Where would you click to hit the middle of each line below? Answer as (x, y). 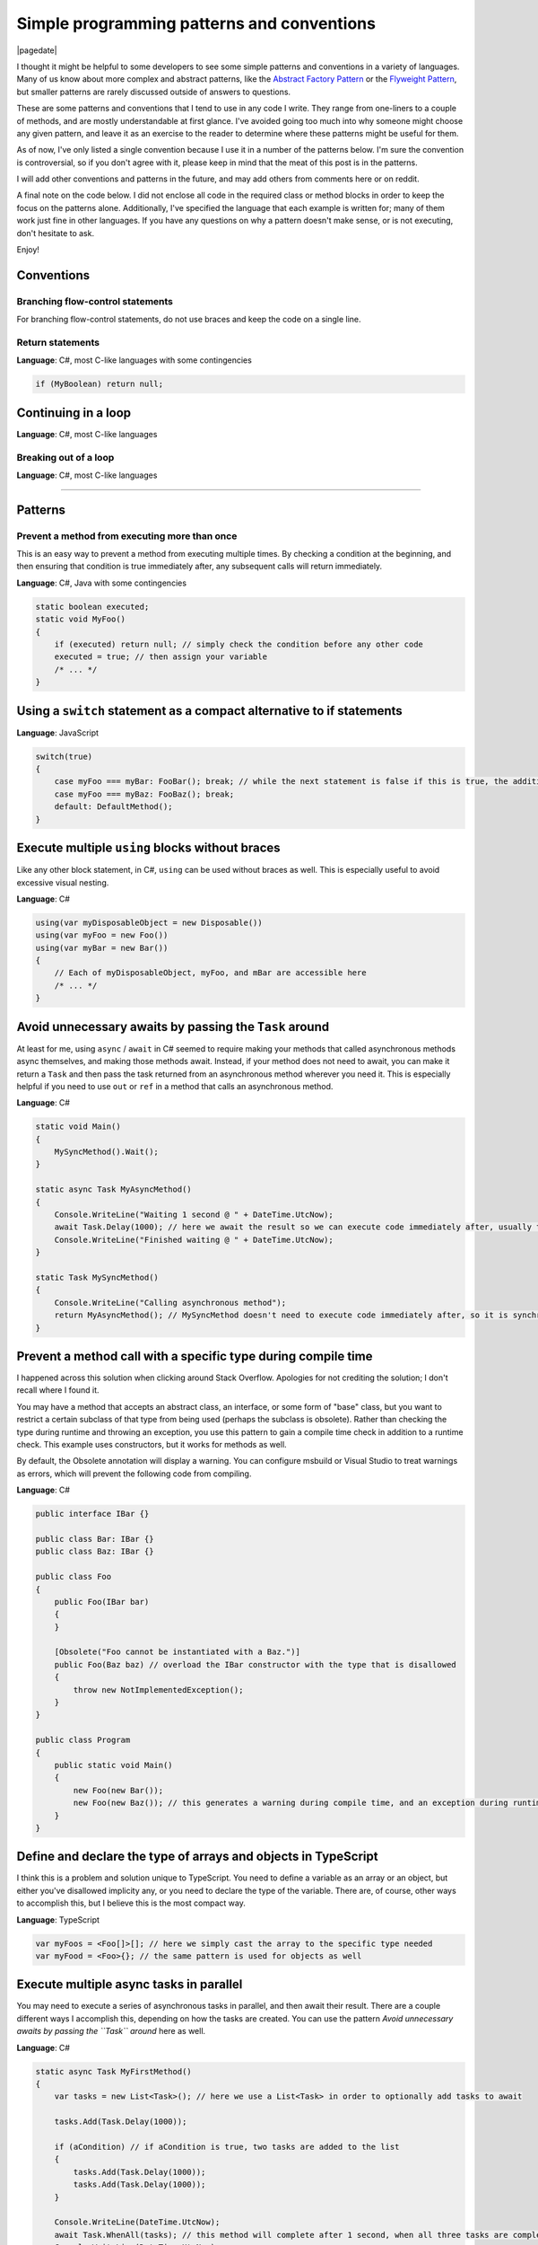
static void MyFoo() (80, 619)
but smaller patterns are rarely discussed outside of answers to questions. (154, 92)
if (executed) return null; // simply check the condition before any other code (239, 645)
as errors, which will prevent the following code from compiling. (134, 1474)
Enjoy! (28, 250)
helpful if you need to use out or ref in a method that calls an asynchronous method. (175, 1086)
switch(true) (64, 756)
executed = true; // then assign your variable (161, 657)
